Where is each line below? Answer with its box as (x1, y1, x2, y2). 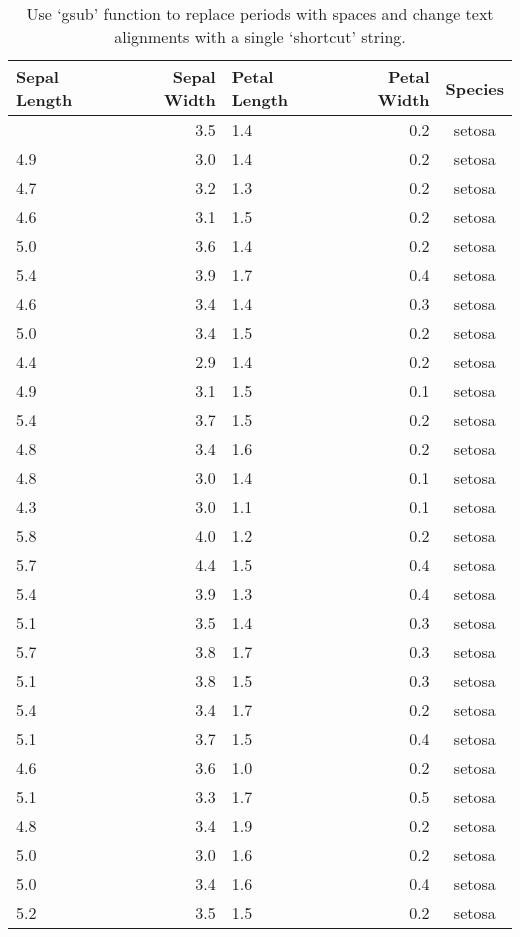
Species (445, 76, 504, 100)
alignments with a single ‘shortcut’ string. (114, 25, 406, 48)
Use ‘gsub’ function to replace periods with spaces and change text (26, 2, 494, 25)
